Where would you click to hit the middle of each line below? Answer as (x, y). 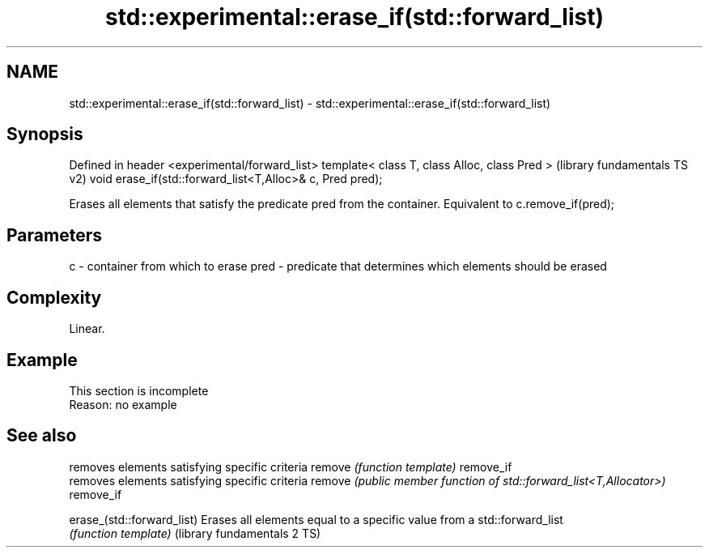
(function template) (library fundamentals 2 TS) (195, 533)
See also (42, 436)
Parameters (54, 235)
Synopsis (45, 134)
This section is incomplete (139, 390)
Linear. (87, 329)
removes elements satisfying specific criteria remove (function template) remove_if (291, 467)
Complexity (54, 297)
